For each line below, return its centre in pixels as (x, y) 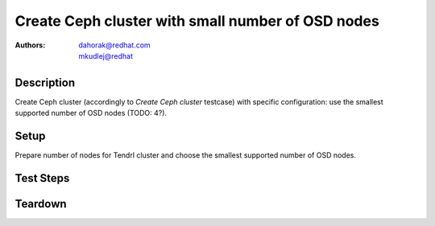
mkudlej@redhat (106, 55)
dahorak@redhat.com (114, 45)
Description (45, 82)
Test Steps (42, 178)
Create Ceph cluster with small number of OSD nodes (197, 21)
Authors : (30, 45)
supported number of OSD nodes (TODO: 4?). (91, 113)
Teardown (41, 204)
